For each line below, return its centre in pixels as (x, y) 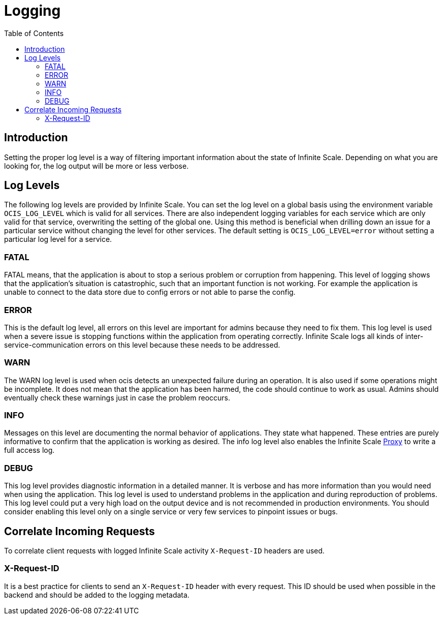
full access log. (29, 450)
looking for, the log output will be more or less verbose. (97, 166)
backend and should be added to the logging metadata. (97, 595)
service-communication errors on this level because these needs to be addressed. (142, 345)
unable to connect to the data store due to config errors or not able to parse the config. (150, 292)
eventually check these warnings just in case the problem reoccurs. (117, 397)
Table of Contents (34, 33)
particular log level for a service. (58, 239)
